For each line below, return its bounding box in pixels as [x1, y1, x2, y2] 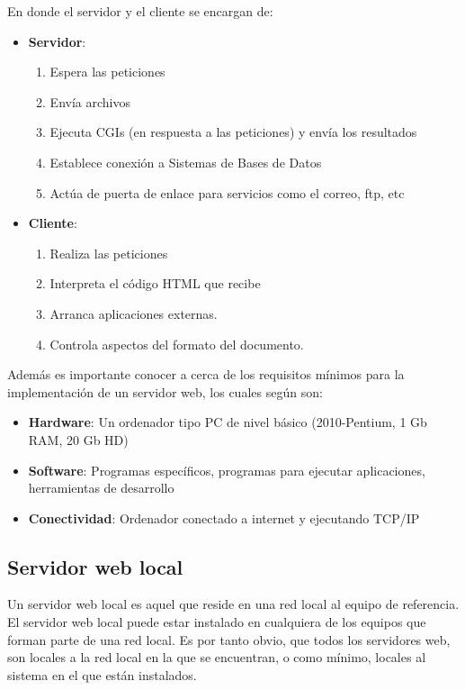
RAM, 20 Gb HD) [28, 430, 129, 449]
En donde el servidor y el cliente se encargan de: [7, 2, 273, 20]
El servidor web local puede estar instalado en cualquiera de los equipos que [7, 613, 426, 631]
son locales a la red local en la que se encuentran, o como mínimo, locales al [7, 648, 426, 667]
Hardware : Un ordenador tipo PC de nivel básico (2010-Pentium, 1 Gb [28, 413, 427, 431]
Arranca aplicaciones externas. [49, 304, 218, 322]
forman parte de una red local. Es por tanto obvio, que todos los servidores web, [7, 630, 451, 649]
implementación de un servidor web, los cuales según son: [7, 382, 323, 401]
